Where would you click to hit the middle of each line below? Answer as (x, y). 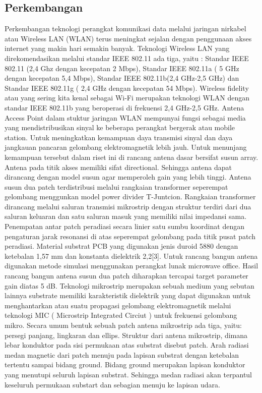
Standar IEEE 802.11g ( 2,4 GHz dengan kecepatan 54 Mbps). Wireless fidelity (127, 88)
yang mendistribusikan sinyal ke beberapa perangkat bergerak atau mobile (120, 127)
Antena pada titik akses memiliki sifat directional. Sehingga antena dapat (118, 167)
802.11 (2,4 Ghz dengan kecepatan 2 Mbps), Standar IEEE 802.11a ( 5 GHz (122, 68)
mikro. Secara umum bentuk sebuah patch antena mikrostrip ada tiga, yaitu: (123, 325)
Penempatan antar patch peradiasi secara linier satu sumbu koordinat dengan (124, 226)
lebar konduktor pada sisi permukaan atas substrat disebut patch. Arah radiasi (127, 345)
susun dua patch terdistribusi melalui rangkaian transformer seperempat (116, 186)
